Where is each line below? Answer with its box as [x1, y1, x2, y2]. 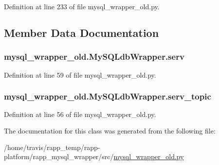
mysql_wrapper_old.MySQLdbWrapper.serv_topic [4, 90, 211, 102]
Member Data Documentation [4, 25, 159, 40]
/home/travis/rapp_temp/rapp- [4, 142, 100, 152]
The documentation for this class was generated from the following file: [4, 126, 216, 135]
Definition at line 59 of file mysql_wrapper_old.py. [4, 69, 156, 80]
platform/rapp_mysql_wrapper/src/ [4, 151, 114, 162]
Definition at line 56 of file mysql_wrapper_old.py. [4, 109, 156, 119]
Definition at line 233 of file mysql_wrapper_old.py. [4, 1, 160, 11]
